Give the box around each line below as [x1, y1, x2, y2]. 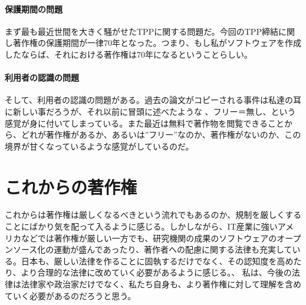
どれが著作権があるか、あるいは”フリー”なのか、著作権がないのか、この [21, 128, 301, 141]
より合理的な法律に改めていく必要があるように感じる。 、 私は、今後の [21, 266, 292, 279]
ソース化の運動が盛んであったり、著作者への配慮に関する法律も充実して [12, 243, 292, 256]
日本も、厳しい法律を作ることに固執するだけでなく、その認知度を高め [21, 254, 294, 267]
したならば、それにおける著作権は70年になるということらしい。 [5, 48, 252, 60]
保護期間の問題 [5, 2, 62, 15]
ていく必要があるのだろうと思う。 [5, 289, 136, 301]
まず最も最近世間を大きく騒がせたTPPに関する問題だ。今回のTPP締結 [5, 25, 278, 37]
